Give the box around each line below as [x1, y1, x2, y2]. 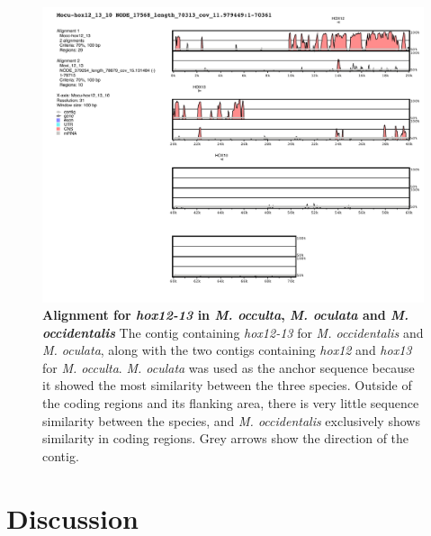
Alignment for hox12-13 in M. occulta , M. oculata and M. [42, 305, 409, 324]
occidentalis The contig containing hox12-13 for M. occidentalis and [42, 323, 424, 341]
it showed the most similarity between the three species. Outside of [42, 376, 412, 395]
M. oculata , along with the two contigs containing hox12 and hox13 [42, 341, 412, 359]
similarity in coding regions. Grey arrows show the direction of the [42, 429, 409, 448]
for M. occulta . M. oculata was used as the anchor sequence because [42, 358, 415, 377]
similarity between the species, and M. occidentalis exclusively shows [42, 411, 420, 430]
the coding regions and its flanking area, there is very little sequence [42, 394, 419, 413]
